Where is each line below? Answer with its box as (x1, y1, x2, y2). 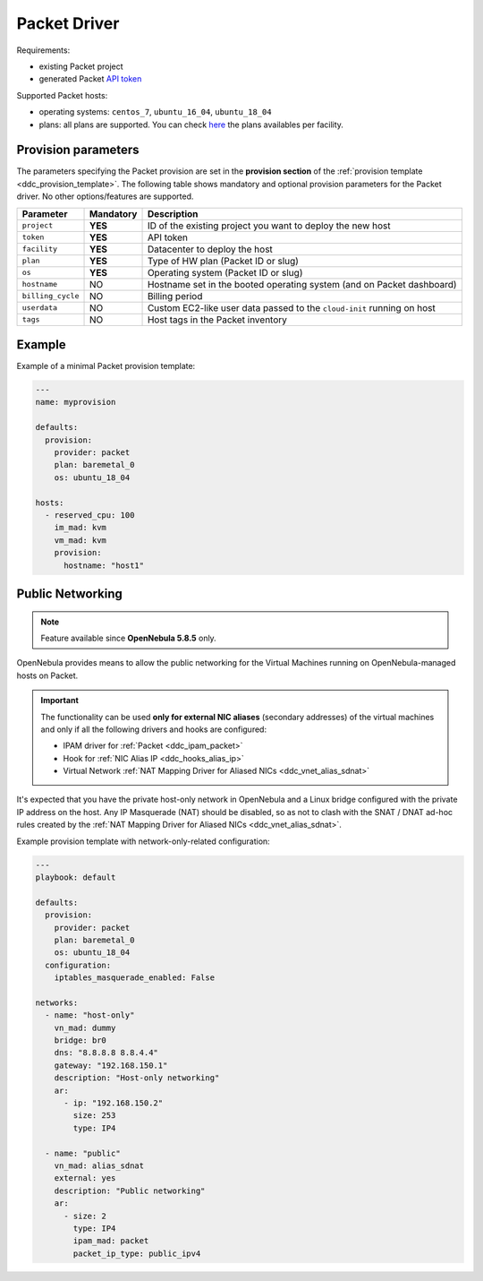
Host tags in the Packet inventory (147, 314, 288, 326)
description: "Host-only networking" (54, 1073, 220, 1083)
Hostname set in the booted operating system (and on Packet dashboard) (147, 278, 457, 290)
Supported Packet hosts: (16, 90, 108, 100)
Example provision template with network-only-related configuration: (16, 836, 270, 847)
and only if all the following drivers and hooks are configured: (40, 724, 267, 735)
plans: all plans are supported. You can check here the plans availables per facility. (38, 119, 344, 130)
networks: (35, 997, 79, 1008)
